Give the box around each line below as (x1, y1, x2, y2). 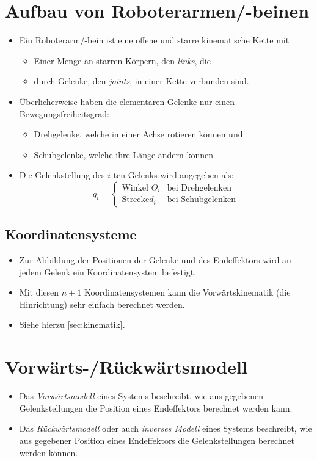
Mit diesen (19, 286, 59, 299)
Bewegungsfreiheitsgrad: (19, 107, 109, 120)
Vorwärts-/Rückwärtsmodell (5, 354, 247, 379)
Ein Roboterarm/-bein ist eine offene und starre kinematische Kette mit (19, 34, 290, 46)
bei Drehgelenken (167, 183, 231, 192)
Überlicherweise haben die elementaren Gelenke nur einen (19, 95, 235, 107)
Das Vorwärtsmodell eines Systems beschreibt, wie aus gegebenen (19, 390, 264, 402)
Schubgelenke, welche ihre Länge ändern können (34, 148, 214, 161)
